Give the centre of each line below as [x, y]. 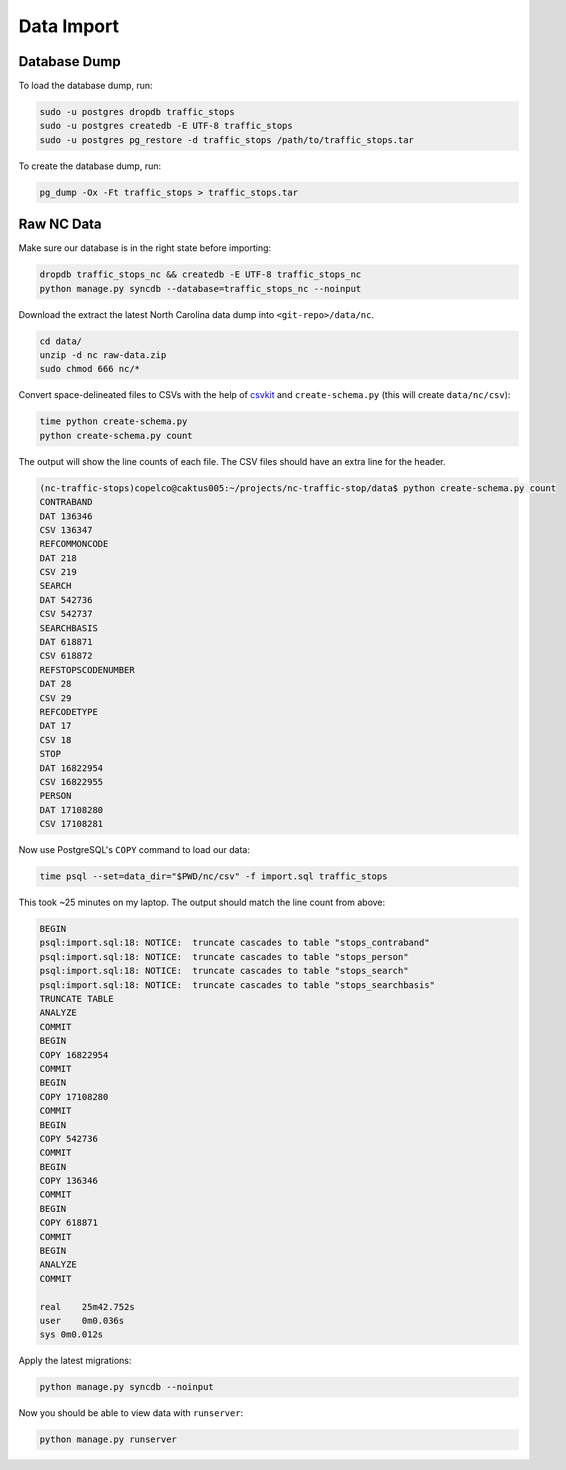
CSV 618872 [66, 656]
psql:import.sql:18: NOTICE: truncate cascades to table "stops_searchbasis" [237, 984]
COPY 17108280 [74, 1096]
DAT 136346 [66, 516]
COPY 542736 [69, 1138]
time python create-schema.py [113, 421]
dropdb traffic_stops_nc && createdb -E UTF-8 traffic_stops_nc [200, 274]
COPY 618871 [69, 1223]
